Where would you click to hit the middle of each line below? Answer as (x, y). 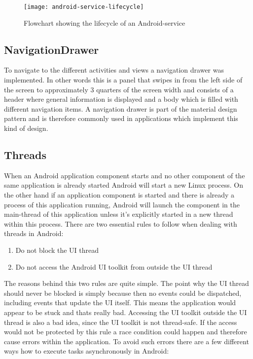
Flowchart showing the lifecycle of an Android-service (105, 22)
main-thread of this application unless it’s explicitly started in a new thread (119, 214)
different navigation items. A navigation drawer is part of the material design (121, 108)
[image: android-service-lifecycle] (84, 7)
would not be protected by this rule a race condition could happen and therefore (126, 332)
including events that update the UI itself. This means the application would (120, 302)
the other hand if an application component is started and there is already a (119, 195)
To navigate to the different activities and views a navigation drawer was (114, 70)
